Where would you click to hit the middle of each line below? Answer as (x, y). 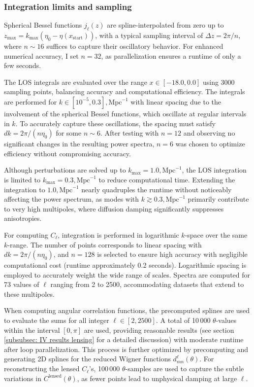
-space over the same (216, 234)
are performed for (31, 101)
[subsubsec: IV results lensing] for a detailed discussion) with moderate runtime (124, 339)
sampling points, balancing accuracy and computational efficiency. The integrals (125, 91)
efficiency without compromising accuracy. (67, 153)
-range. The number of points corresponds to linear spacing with (105, 244)
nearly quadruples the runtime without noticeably (157, 189)
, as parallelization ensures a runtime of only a (171, 55)
